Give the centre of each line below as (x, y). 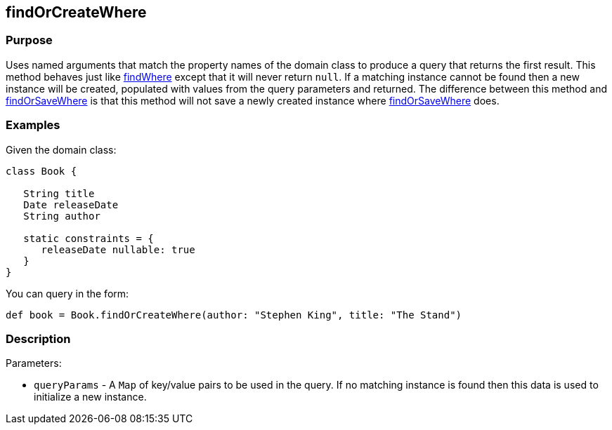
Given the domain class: (61, 149)
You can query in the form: (67, 293)
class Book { (41, 171)
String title (59, 193)
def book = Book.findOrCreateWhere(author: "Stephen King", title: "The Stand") (234, 315)
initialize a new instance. (90, 397)
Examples (33, 125)
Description (38, 338)
